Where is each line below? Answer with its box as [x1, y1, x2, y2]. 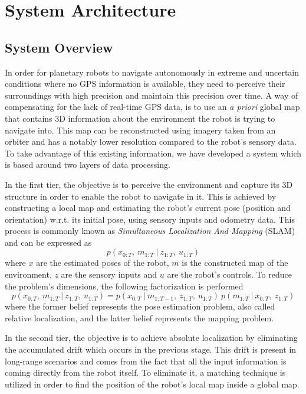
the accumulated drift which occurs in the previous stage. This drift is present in [5, 343, 297, 356]
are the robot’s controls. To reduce [167, 268, 292, 281]
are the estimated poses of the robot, [36, 256, 169, 269]
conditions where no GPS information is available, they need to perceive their [5, 77, 285, 90]
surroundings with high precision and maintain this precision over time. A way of [5, 89, 298, 101]
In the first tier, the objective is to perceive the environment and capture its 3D [5, 178, 293, 190]
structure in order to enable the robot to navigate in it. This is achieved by [5, 190, 277, 202]
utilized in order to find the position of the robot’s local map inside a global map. [5, 377, 300, 390]
